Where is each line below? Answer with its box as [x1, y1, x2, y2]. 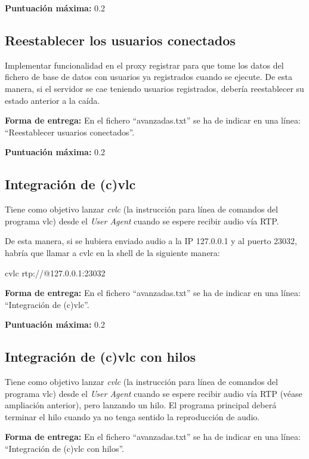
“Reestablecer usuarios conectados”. [5, 125, 135, 138]
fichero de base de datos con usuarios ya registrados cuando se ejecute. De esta [5, 70, 292, 83]
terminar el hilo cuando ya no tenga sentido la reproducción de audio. [5, 410, 260, 423]
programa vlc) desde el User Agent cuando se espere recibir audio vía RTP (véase [5, 387, 302, 399]
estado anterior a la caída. [5, 94, 100, 106]
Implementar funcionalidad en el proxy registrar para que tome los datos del [5, 58, 284, 71]
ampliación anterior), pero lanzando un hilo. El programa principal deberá [5, 399, 277, 411]
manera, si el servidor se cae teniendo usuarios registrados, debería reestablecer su [5, 82, 304, 94]
